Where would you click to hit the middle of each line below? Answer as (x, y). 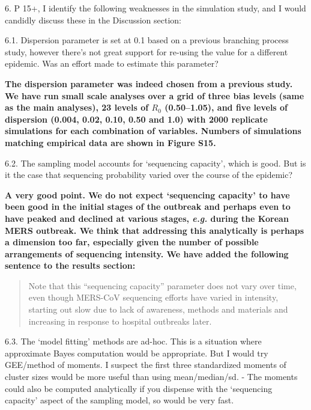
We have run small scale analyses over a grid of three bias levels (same (155, 95)
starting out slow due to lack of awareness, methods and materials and (158, 309)
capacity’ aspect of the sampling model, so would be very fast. (119, 400)
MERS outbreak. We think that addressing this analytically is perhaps (155, 230)
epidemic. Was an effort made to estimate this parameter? (112, 63)
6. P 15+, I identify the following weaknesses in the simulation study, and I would (155, 8)
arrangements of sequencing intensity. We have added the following (147, 253)
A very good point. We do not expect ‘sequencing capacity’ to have (147, 194)
